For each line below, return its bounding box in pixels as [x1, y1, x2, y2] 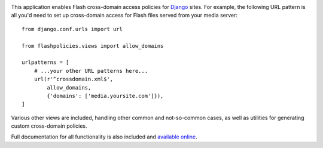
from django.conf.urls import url [22, 26, 123, 32]
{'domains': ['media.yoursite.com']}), [47, 92, 164, 99]
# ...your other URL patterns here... [33, 67, 148, 74]
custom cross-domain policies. [11, 122, 87, 129]
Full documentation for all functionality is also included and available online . [11, 133, 197, 140]
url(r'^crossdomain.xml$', [33, 76, 114, 83]
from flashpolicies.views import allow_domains [22, 42, 164, 49]
